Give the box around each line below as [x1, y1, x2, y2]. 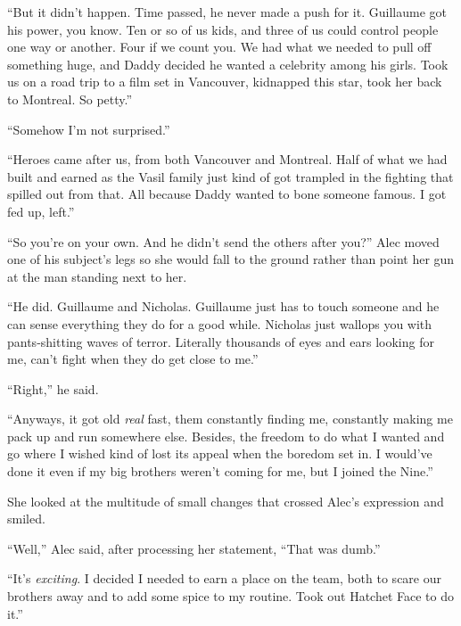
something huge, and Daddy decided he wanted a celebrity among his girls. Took [7, 54, 449, 73]
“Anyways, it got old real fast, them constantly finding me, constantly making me [7, 409, 453, 428]
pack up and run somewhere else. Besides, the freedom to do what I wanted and [7, 426, 445, 445]
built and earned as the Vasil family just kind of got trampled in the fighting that [7, 167, 454, 185]
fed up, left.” [7, 202, 75, 220]
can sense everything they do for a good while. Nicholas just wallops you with [7, 314, 432, 333]
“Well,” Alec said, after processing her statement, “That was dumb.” [7, 539, 381, 557]
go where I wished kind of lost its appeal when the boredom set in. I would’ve [7, 444, 432, 463]
